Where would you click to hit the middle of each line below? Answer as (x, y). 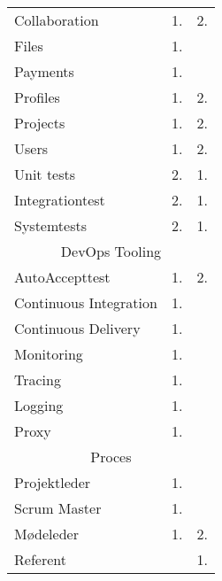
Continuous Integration (86, 302)
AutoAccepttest (62, 277)
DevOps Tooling (111, 251)
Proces (111, 457)
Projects (40, 123)
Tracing (38, 380)
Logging (39, 405)
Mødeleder (46, 534)
